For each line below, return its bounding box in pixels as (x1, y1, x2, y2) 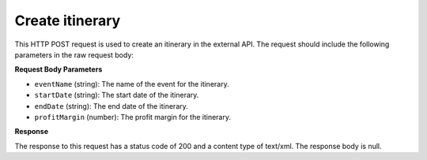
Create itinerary (14, 12, 121, 29)
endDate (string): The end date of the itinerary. (34, 101, 189, 110)
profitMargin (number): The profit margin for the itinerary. (34, 112, 231, 121)
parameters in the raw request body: (14, 50, 134, 59)
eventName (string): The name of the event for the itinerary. (34, 79, 229, 88)
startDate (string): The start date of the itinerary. (34, 91, 199, 100)
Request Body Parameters (14, 65, 103, 74)
